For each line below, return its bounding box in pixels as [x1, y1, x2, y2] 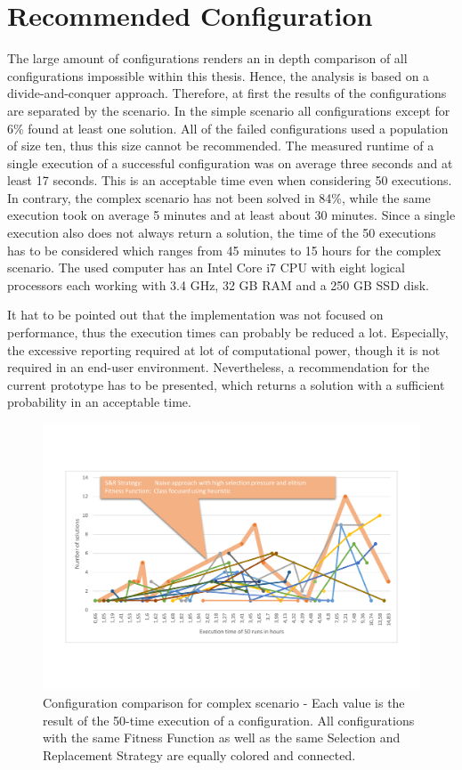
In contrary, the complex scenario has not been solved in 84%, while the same [7, 188, 431, 207]
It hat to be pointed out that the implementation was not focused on [7, 305, 384, 324]
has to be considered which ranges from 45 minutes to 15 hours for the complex [7, 240, 442, 259]
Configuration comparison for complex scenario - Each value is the [43, 693, 405, 711]
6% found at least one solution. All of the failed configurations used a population [7, 118, 449, 137]
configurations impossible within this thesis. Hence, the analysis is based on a [7, 66, 430, 85]
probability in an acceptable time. [7, 393, 191, 411]
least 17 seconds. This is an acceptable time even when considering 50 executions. [7, 171, 452, 190]
